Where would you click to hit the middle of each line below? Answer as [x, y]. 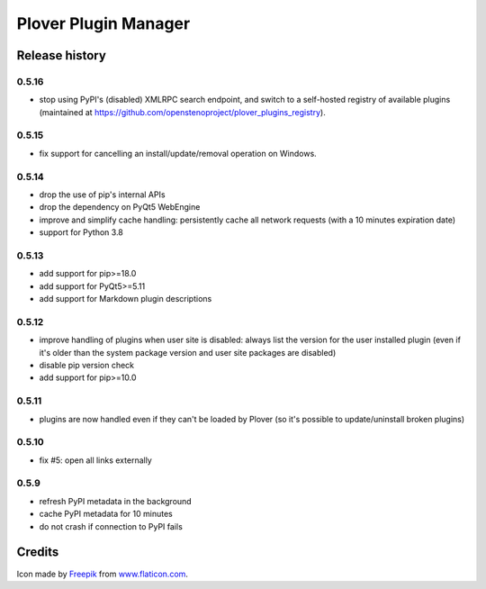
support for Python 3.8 [81, 232]
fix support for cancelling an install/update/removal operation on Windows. [178, 153]
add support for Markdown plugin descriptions [126, 299]
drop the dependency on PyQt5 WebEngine [120, 207]
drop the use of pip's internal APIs [102, 195]
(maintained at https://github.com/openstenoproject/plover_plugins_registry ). [182, 112]
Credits [38, 553]
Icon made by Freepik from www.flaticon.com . [103, 574]
